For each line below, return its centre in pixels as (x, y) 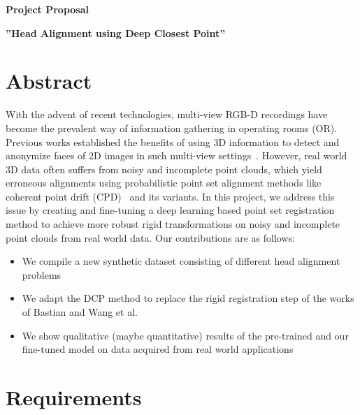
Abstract (49, 81)
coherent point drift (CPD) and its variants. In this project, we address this (170, 196)
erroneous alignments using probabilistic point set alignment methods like (164, 183)
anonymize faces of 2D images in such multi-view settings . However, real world (177, 155)
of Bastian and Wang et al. (80, 312)
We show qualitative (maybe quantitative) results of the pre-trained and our (185, 335)
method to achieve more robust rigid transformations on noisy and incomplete (173, 224)
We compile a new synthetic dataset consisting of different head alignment (181, 261)
